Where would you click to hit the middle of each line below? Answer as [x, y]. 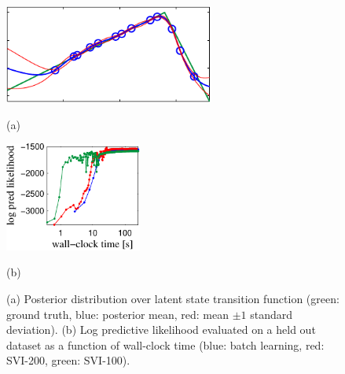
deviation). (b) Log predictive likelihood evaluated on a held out [161, 330]
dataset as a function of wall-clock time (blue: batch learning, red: [165, 344]
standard [272, 314]
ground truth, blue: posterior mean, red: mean [118, 314]
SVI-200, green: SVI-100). [68, 360]
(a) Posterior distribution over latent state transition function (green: [173, 299]
